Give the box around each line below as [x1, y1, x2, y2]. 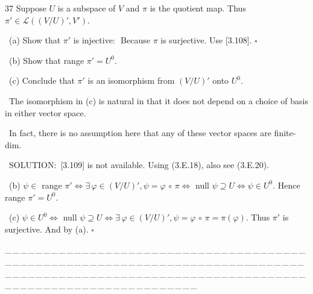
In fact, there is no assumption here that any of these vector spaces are [9, 127, 271, 139]
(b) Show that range [8, 54, 84, 66]
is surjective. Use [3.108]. [160, 34, 252, 46]
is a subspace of [57, 2, 116, 14]
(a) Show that [8, 34, 61, 46]
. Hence [273, 178, 300, 191]
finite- [274, 127, 296, 139]
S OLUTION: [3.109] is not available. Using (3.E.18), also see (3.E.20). [9, 158, 270, 171]
